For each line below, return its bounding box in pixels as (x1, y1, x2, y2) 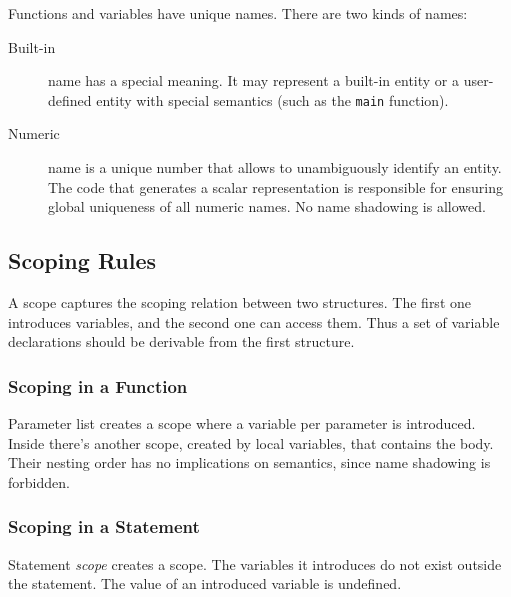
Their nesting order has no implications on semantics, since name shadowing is (8, 452, 491, 473)
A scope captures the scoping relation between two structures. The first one (8, 292, 471, 313)
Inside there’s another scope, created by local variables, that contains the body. (8, 432, 494, 453)
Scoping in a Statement (8, 514, 200, 539)
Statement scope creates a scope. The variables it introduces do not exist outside (8, 553, 502, 574)
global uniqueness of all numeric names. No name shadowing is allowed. (48, 196, 486, 217)
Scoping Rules (8, 245, 157, 276)
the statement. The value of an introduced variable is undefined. (8, 573, 402, 594)
